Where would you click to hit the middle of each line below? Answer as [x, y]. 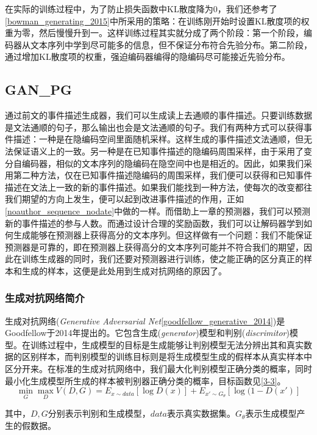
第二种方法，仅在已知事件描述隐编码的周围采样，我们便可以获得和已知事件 [162, 175]
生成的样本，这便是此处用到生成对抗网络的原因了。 [124, 270]
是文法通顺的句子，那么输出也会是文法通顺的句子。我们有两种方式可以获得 [154, 127]
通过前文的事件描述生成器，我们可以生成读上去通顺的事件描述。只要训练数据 [158, 115]
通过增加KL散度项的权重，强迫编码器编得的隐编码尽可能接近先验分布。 [148, 57]
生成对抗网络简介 [45, 298]
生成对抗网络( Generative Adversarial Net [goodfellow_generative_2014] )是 [145, 320]
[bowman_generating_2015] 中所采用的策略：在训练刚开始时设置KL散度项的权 [157, 20]
